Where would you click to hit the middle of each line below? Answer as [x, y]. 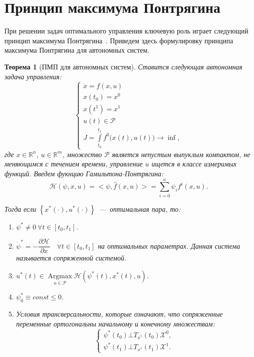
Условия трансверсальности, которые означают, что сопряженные [119, 313]
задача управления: [33, 76]
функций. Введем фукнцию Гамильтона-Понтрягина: [84, 173]
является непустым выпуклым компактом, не [181, 154]
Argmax [60, 276]
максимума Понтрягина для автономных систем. [77, 50]
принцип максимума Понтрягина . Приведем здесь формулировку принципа [119, 40]
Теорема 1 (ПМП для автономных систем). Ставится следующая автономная [124, 66]
